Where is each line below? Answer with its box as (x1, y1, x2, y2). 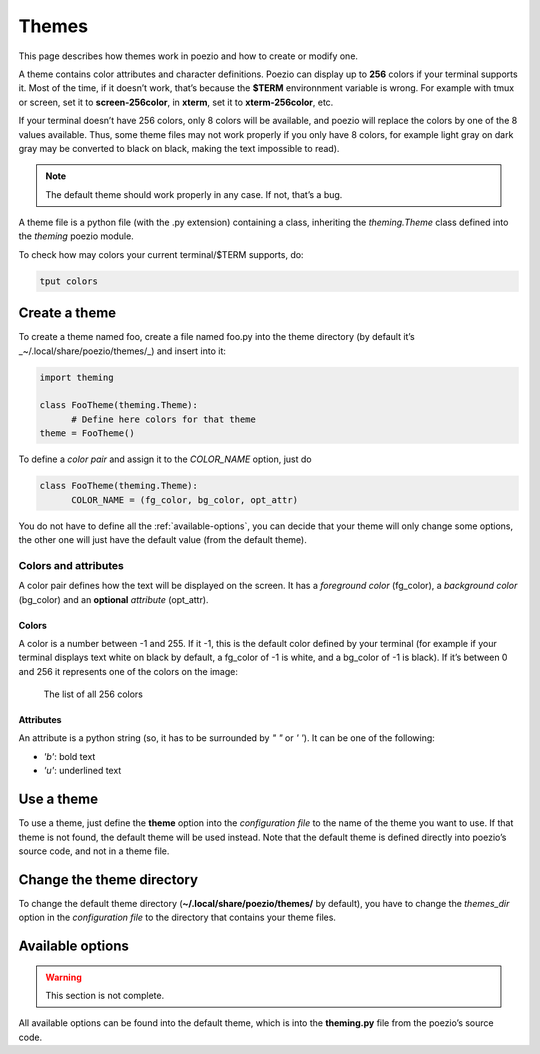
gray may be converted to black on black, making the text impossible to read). (18, 142, 340, 154)
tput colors (39, 275, 99, 287)
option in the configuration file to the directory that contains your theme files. (18, 911, 337, 924)
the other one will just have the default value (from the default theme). (18, 534, 307, 545)
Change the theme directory (18, 871, 199, 888)
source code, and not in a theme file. (18, 845, 170, 857)
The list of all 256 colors (43, 688, 144, 700)
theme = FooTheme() (39, 428, 135, 439)
